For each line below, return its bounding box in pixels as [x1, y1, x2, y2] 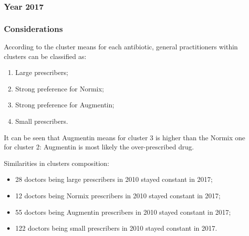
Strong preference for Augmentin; [15, 100, 115, 110]
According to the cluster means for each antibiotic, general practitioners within [4, 42, 238, 52]
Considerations [4, 22, 63, 34]
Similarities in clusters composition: [4, 158, 109, 168]
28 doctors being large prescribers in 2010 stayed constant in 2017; [15, 174, 213, 184]
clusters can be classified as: [4, 51, 87, 61]
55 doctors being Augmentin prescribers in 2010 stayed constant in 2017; [15, 206, 231, 217]
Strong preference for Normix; [15, 83, 104, 93]
